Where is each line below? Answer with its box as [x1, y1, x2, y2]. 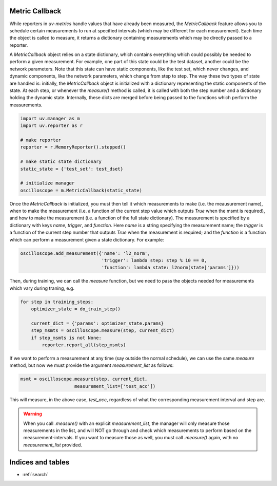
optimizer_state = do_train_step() [31, 306, 121, 312]
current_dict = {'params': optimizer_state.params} [31, 320, 164, 326]
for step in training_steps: [20, 298, 94, 305]
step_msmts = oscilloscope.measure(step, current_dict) [31, 328, 175, 333]
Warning [23, 411, 42, 417]
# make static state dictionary [20, 159, 102, 164]
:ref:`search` [22, 471, 49, 477]
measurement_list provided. [23, 442, 82, 448]
